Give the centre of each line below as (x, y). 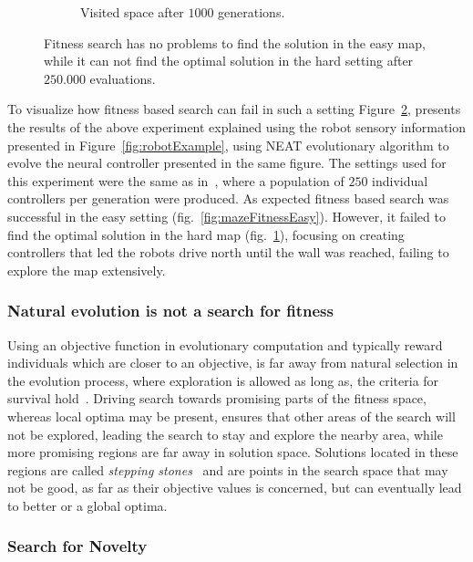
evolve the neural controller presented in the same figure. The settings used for (227, 163)
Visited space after (132, 12)
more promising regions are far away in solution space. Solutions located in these (233, 452)
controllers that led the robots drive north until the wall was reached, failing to (228, 252)
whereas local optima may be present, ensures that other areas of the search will (231, 416)
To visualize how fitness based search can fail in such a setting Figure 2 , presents (234, 109)
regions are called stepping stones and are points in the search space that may (228, 469)
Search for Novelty (77, 546)
